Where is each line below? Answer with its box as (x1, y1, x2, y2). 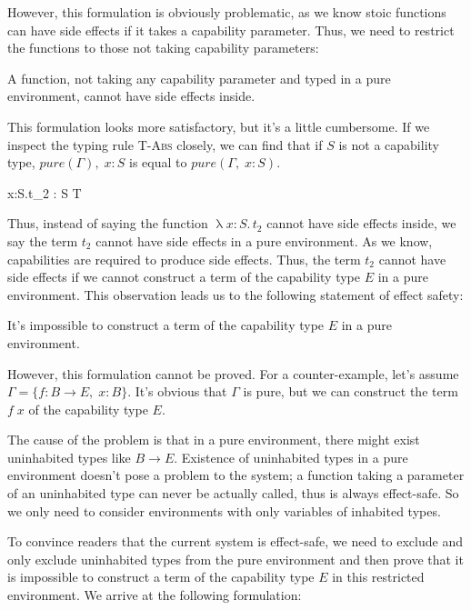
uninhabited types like (7, 447, 131, 466)
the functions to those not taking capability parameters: (7, 38, 319, 57)
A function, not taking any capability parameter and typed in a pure (7, 68, 391, 87)
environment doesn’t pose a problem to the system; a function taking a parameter (7, 465, 465, 485)
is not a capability (338, 135, 439, 154)
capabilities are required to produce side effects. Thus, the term (7, 249, 361, 268)
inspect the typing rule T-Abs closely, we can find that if (7, 135, 323, 154)
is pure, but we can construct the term (243, 382, 458, 401)
